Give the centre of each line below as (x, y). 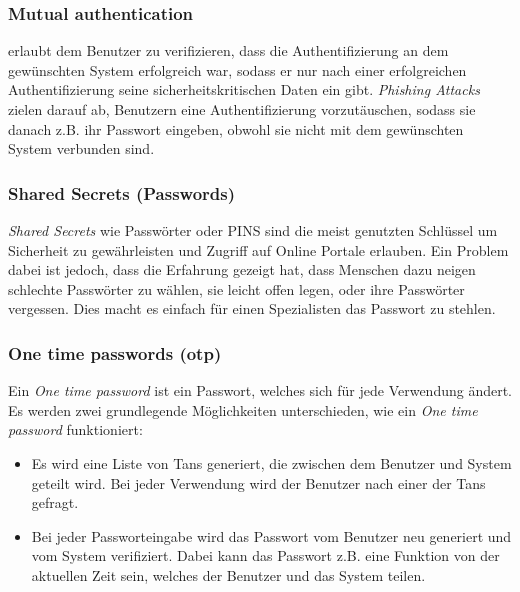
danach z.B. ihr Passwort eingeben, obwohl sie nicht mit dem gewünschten (236, 128)
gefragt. (55, 502)
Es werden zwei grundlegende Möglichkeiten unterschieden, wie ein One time (243, 409)
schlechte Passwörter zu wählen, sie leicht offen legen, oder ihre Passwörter (236, 288)
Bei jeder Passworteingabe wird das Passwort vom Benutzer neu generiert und (271, 535)
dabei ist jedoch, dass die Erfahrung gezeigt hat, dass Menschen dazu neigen (242, 269)
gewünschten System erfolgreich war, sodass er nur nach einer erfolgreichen (237, 69)
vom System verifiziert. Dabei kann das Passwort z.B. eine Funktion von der (265, 555)
